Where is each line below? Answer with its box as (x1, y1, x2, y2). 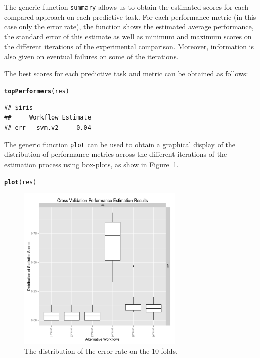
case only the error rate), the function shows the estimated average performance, (4, 21, 254, 32)
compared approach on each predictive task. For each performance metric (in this (4, 11, 256, 22)
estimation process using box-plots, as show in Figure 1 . (4, 158, 179, 169)
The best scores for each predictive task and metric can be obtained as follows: (4, 68, 248, 78)
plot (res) (4, 178, 37, 186)
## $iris (4, 104, 33, 111)
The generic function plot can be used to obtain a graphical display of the (4, 139, 236, 149)
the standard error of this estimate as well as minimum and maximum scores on (4, 31, 252, 42)
